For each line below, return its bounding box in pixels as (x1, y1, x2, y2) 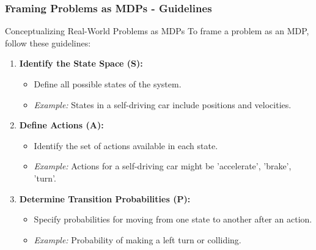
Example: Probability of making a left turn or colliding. (34, 233, 241, 246)
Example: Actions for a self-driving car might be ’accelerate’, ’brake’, (34, 160, 292, 172)
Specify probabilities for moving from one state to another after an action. (34, 213, 312, 226)
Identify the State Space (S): (19, 57, 143, 70)
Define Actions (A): (19, 119, 104, 131)
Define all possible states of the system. (34, 78, 182, 90)
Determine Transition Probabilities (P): (19, 192, 191, 205)
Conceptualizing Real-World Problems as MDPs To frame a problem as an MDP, (5, 24, 309, 37)
